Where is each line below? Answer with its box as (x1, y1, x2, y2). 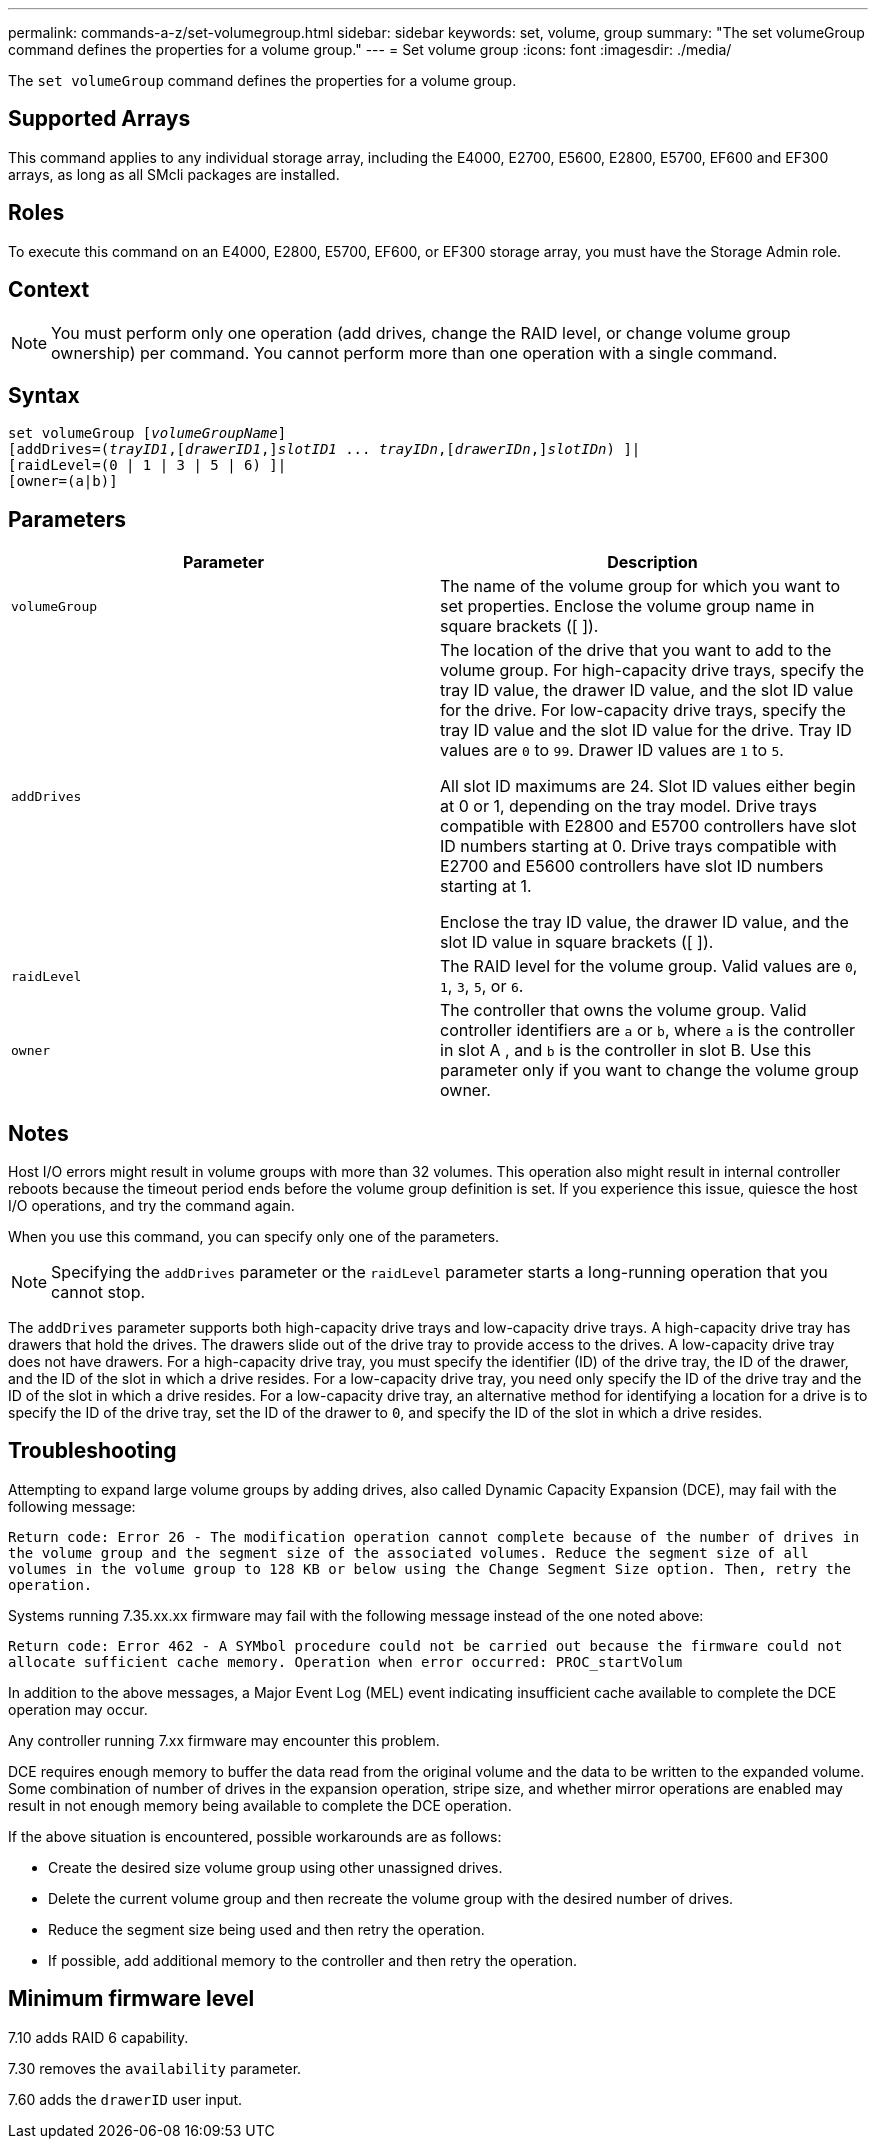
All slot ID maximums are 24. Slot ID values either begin (440, 776, 856, 797)
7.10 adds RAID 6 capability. (8, 2028, 189, 2046)
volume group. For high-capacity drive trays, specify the (440, 660, 865, 681)
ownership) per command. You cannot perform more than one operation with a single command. (51, 342, 778, 363)
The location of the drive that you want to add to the (440, 640, 832, 661)
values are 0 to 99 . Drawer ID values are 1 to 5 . (440, 740, 784, 761)
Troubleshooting (8, 1438, 177, 1464)
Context (8, 277, 90, 303)
